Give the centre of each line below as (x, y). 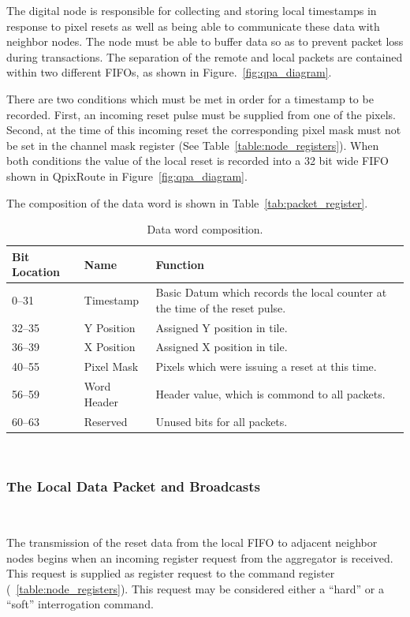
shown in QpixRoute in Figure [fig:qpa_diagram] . (127, 176)
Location (36, 272)
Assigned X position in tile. (222, 347)
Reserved (106, 421)
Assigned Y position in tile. (222, 327)
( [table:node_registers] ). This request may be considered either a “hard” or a (195, 588)
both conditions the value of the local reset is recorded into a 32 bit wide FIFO (198, 161)
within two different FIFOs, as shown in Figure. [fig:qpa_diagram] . (169, 72)
